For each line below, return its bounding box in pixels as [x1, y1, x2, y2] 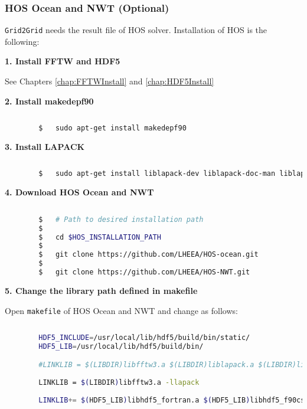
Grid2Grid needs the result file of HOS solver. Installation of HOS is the [5, 24, 267, 36]
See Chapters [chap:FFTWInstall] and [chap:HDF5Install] [5, 75, 214, 87]
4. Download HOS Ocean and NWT [5, 186, 154, 198]
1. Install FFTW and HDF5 [5, 55, 120, 67]
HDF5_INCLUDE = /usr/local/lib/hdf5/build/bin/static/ [38, 333, 250, 342]
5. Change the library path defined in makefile [5, 284, 198, 296]
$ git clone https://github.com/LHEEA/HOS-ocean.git [38, 250, 259, 259]
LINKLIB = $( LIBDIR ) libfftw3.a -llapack [38, 378, 200, 387]
